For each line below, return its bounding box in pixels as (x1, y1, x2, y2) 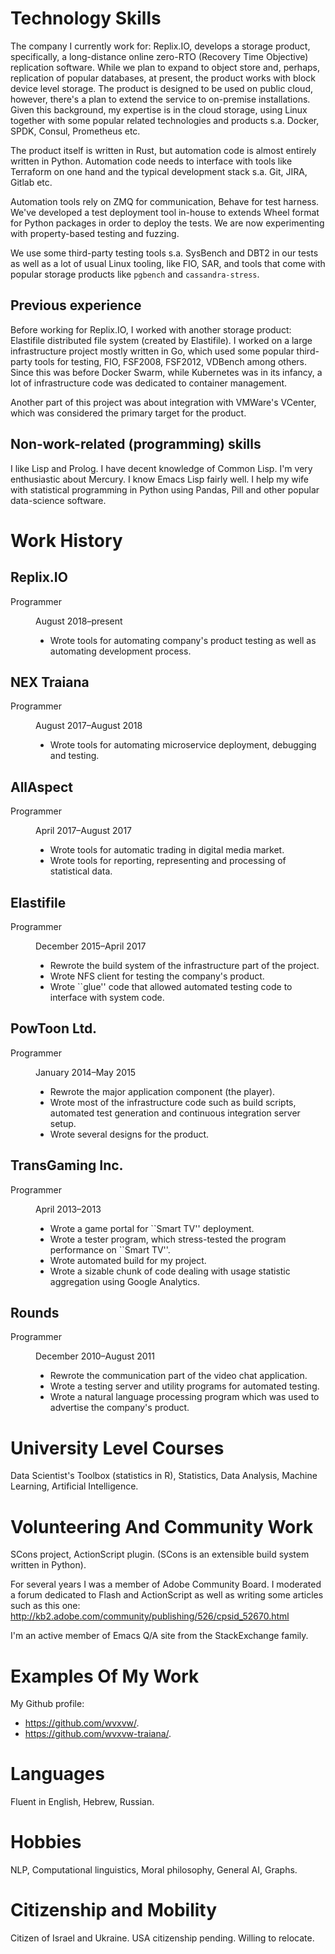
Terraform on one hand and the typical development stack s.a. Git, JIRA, (10, 165, 308, 177)
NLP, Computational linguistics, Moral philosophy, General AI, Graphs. (10, 1864, 298, 1876)
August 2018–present (35, 615, 123, 627)
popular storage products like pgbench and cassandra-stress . (10, 268, 260, 280)
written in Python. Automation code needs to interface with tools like (10, 155, 293, 167)
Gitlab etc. (10, 176, 53, 188)
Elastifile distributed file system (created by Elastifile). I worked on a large (10, 334, 313, 346)
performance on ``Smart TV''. (49, 1243, 171, 1256)
